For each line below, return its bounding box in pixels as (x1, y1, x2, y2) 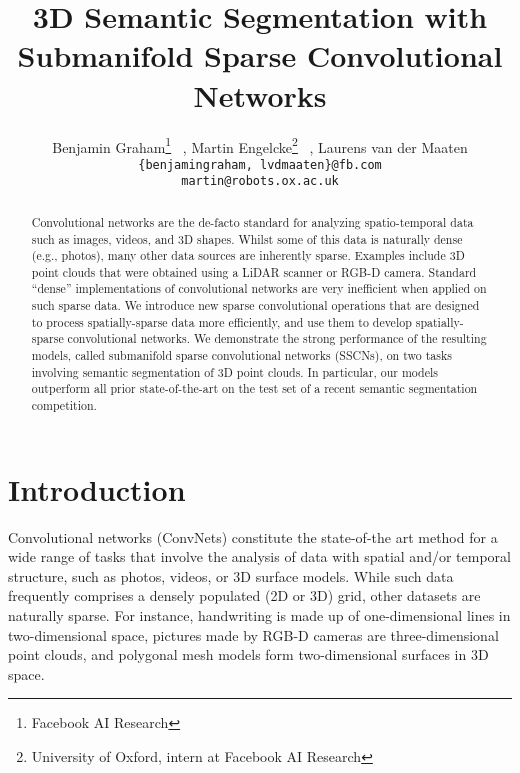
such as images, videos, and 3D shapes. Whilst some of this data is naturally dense (31, 230, 463, 247)
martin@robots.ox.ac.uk (181, 174, 339, 189)
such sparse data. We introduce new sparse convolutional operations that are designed (31, 297, 480, 314)
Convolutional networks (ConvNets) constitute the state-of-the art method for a (8, 526, 498, 547)
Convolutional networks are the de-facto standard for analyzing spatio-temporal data (31, 213, 474, 230)
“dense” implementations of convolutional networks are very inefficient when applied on (31, 280, 487, 297)
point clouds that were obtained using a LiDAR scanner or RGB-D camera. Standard (31, 263, 477, 280)
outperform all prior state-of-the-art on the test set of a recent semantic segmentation (31, 380, 478, 397)
